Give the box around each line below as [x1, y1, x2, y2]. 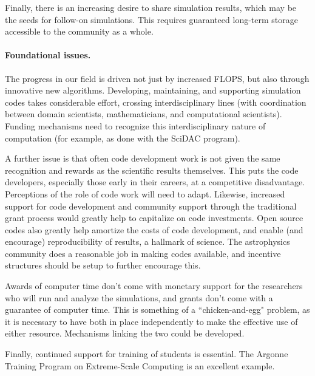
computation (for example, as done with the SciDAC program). [5, 131, 240, 144]
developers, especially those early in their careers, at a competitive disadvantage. [5, 176, 305, 188]
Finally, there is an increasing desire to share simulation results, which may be [5, 1, 297, 13]
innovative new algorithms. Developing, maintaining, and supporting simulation [5, 84, 301, 97]
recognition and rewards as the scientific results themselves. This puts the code [5, 163, 299, 176]
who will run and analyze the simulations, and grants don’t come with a [5, 291, 273, 304]
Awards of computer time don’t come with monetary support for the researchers [5, 279, 303, 292]
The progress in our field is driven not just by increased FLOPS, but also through [5, 72, 310, 84]
